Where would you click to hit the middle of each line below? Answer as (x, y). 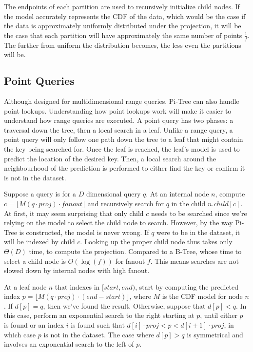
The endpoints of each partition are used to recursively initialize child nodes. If (122, 6)
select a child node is (35, 261)
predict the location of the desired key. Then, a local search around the (110, 158)
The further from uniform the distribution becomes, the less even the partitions (123, 45)
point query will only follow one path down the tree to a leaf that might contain (124, 139)
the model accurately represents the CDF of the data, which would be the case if (125, 16)
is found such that (98, 325)
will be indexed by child (39, 242)
